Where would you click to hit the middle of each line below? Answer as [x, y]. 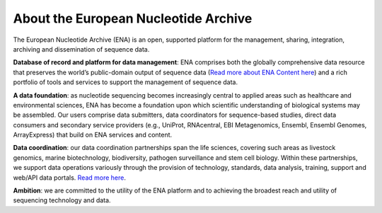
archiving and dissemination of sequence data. [81, 49]
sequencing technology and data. [62, 200]
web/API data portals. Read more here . [70, 178]
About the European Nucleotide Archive [133, 18]
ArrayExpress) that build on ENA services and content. [93, 135]
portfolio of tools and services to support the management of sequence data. [126, 82]
